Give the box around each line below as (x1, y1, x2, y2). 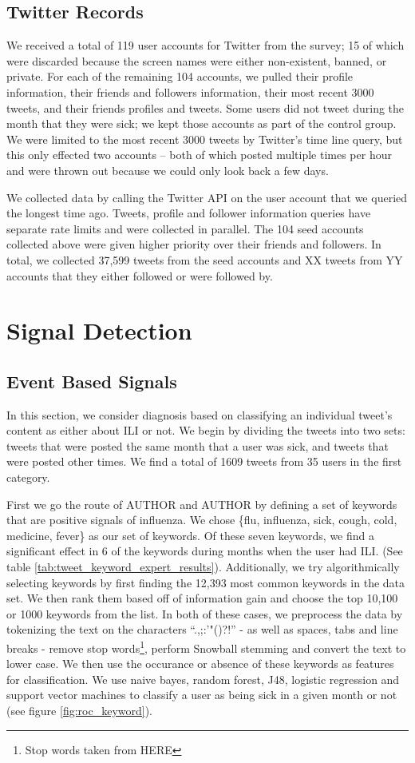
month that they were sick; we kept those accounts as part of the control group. (6, 115, 397, 132)
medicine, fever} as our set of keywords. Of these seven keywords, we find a (6, 527, 374, 543)
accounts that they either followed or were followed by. (6, 267, 273, 284)
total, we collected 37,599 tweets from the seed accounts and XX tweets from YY (6, 251, 403, 268)
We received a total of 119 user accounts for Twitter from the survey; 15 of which (6, 37, 405, 54)
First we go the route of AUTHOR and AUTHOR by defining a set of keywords (6, 495, 397, 512)
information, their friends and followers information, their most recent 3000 (6, 83, 374, 100)
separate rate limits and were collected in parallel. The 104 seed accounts (6, 220, 364, 236)
